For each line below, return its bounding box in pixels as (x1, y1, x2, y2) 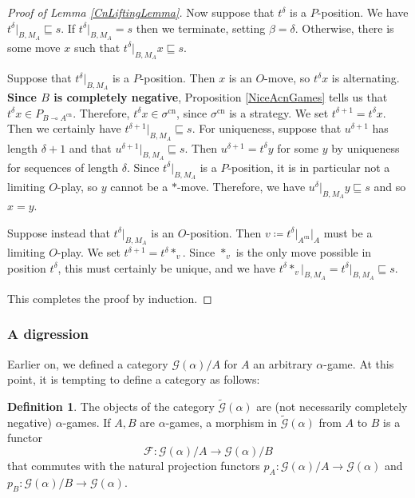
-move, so (264, 70, 310, 86)
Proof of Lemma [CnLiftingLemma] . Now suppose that (7, 4, 275, 20)
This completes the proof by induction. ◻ (7, 289, 212, 306)
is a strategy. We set (229, 104, 329, 121)
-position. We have (317, 4, 409, 20)
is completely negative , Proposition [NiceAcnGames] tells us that (53, 89, 388, 106)
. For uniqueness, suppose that (192, 120, 342, 137)
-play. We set (57, 244, 121, 260)
